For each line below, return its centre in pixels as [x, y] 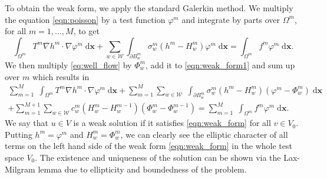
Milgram [20, 169]
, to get [86, 31]
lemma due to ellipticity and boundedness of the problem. [142, 169]
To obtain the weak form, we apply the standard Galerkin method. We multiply [149, 8]
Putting [19, 134]
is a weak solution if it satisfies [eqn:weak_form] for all [172, 123]
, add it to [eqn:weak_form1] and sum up [220, 64]
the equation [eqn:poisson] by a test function [85, 19]
